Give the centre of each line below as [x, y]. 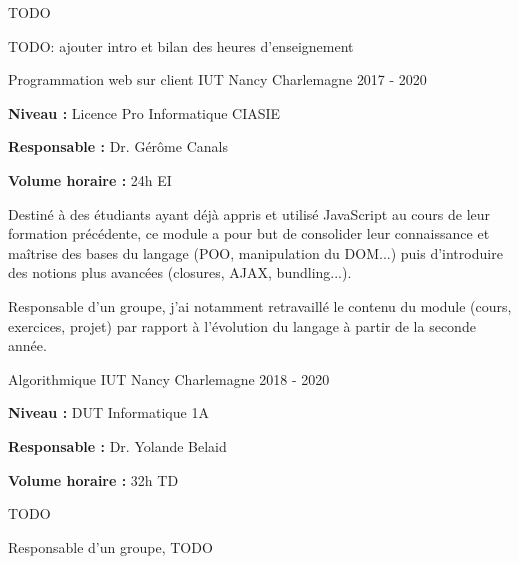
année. [27, 345]
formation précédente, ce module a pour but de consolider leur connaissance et [249, 233]
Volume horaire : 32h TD [93, 479]
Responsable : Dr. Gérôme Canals [118, 146]
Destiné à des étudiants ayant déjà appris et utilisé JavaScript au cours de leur [249, 213]
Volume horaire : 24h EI [90, 179]
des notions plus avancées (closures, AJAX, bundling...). [180, 272]
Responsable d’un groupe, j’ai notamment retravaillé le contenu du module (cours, [260, 305]
